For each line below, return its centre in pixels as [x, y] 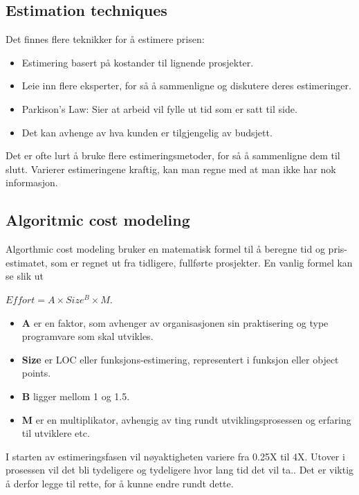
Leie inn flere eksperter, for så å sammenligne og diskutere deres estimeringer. [186, 85]
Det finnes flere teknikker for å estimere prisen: [105, 39]
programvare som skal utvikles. [88, 336]
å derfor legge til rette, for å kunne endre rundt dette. [120, 483]
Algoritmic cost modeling [98, 220]
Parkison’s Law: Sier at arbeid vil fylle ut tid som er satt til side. [159, 108]
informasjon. [32, 182]
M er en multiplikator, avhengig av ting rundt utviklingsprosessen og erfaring [186, 419]
